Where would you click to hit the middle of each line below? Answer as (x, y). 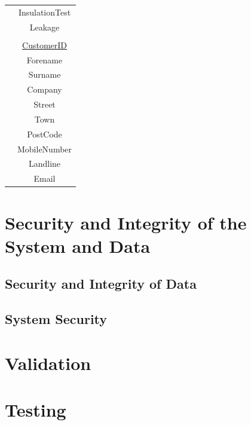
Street (45, 104)
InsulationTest (45, 12)
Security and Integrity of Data (101, 284)
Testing (36, 410)
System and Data (78, 245)
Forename (45, 59)
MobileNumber (45, 149)
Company (45, 89)
